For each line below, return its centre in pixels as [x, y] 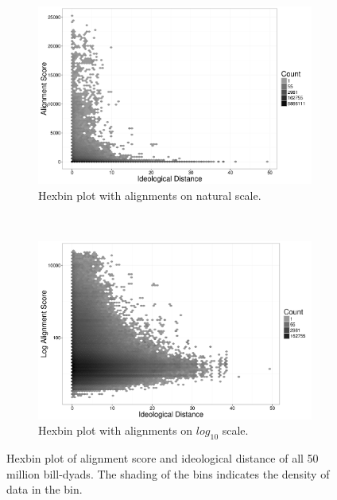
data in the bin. [45, 489]
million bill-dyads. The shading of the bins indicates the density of [168, 473]
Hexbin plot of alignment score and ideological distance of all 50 [163, 457]
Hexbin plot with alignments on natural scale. [150, 195]
